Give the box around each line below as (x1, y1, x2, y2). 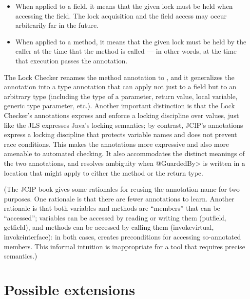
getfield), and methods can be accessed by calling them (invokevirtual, (4, 222, 214, 232)
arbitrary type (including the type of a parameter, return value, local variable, (4, 91, 238, 101)
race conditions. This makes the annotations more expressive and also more (4, 139, 229, 149)
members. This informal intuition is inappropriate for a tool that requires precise (4, 241, 246, 251)
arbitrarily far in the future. (15, 20, 98, 30)
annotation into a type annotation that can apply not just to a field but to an (4, 81, 236, 92)
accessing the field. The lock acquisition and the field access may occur (15, 10, 227, 20)
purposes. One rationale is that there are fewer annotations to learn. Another (4, 193, 234, 203)
